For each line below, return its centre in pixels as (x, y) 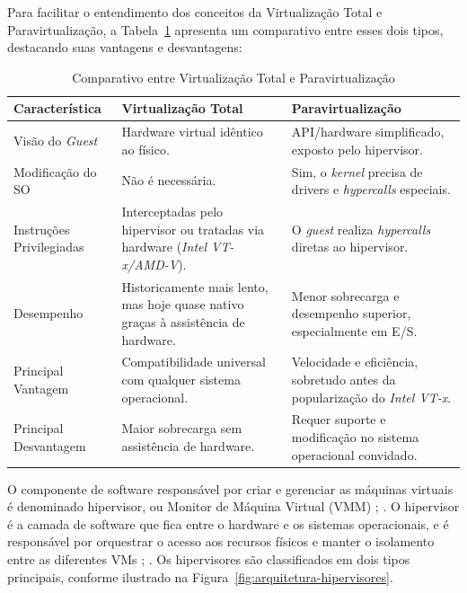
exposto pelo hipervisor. (357, 149)
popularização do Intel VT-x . (371, 397)
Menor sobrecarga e (345, 295)
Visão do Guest (56, 141)
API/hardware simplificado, (368, 132)
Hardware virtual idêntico (192, 132)
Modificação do (55, 171)
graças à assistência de (183, 321)
